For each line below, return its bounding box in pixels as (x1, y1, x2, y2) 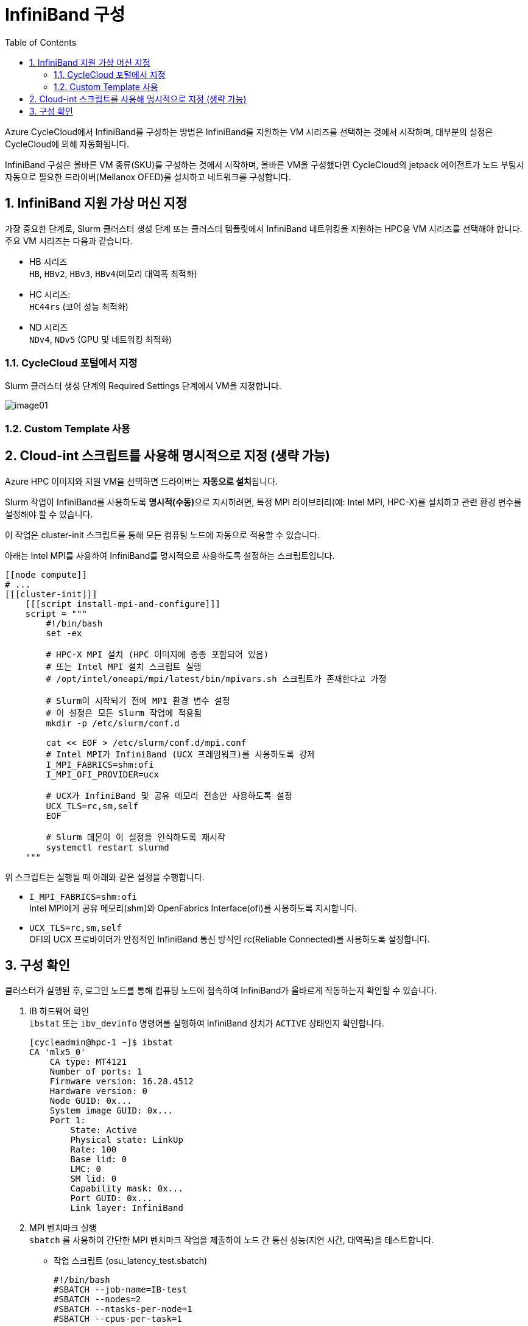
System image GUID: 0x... (49, 1106, 174, 1116)
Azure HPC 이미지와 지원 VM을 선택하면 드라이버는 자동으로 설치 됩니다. (5, 475, 278, 486)
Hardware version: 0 (49, 1086, 147, 1096)
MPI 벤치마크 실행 (29, 1223, 97, 1233)
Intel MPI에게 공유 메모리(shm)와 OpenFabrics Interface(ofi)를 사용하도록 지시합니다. (29, 902, 357, 913)
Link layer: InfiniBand (70, 1203, 183, 1213)
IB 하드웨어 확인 (29, 1006, 90, 1017)
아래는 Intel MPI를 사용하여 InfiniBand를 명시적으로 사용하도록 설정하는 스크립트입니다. (5, 550, 335, 561)
